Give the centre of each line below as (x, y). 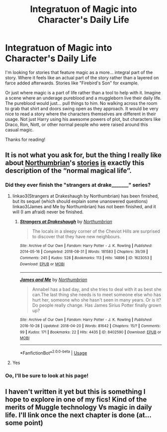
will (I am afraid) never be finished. (48, 212)
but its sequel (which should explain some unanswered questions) (80, 201)
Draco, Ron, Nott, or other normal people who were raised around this (77, 124)
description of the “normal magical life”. (68, 171)
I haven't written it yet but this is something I (75, 392)
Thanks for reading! (25, 139)
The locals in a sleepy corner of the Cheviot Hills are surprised (96, 231)
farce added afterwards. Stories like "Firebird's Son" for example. (72, 83)
